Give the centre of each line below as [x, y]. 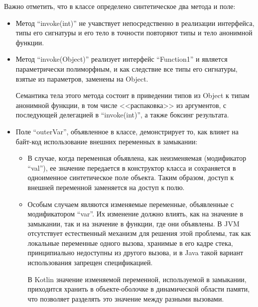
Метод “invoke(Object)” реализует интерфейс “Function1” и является [122, 59]
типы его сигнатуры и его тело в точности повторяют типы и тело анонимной [134, 33]
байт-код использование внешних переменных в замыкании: [107, 141]
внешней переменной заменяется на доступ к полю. [106, 187]
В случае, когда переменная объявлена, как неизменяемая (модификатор [137, 158]
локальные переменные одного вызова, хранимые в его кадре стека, [130, 243]
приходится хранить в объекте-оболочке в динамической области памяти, [139, 289]
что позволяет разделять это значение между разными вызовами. [126, 298]
